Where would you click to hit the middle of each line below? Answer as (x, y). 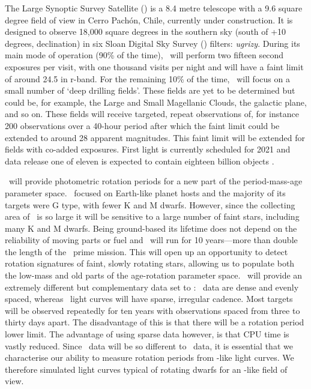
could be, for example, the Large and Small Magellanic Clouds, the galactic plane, (156, 102)
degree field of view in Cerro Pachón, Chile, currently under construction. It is (149, 20)
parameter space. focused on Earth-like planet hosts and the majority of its (145, 192)
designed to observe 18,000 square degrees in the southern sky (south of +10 (146, 32)
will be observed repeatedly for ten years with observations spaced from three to (152, 310)
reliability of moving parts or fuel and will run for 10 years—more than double (151, 240)
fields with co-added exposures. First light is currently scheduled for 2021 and (148, 149)
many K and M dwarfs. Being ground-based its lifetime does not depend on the (151, 228)
